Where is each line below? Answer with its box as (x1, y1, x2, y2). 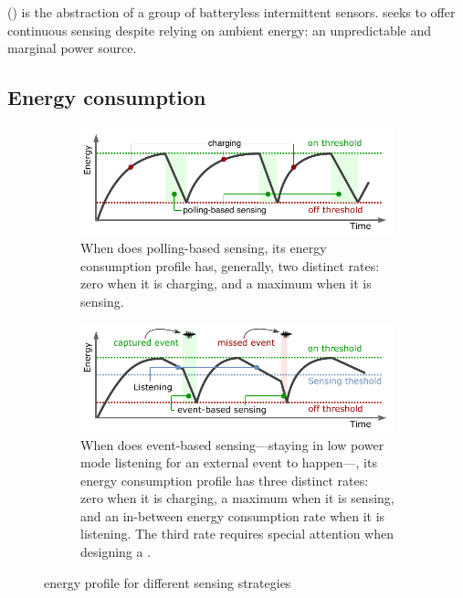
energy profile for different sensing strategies (44, 572, 291, 592)
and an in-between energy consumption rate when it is (80, 506, 385, 525)
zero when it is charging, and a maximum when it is (80, 274, 372, 293)
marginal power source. (7, 38, 137, 58)
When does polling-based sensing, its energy (80, 238, 327, 257)
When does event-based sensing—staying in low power (80, 435, 384, 454)
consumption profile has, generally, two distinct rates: (80, 256, 380, 275)
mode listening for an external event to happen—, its (80, 453, 377, 472)
